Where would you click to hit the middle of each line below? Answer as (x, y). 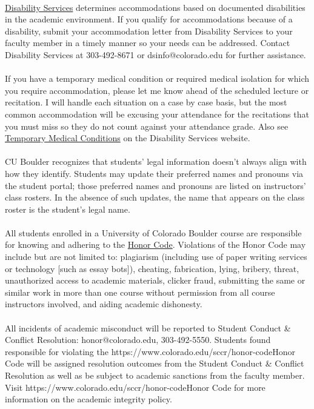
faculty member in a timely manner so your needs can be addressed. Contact (148, 43)
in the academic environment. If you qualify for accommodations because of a (149, 19)
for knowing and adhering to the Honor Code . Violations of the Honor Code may (155, 244)
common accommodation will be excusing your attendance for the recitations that (157, 114)
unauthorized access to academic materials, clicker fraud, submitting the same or (155, 280)
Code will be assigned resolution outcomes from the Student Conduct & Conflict (155, 363)
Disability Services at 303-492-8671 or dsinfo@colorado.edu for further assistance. (155, 54)
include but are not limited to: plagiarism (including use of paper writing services (156, 257)
